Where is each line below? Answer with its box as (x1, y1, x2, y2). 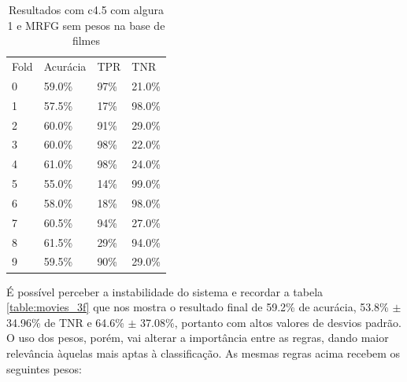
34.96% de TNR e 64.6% (6, 314, 124, 330)
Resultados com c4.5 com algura (8, 2, 165, 17)
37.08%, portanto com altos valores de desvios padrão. (140, 314, 401, 330)
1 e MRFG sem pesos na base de (7, 17, 165, 33)
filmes (72, 32, 100, 49)
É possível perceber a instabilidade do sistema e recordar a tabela (6, 283, 324, 299)
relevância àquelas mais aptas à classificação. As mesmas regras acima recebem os (6, 344, 401, 361)
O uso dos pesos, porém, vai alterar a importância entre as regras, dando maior (6, 329, 389, 346)
